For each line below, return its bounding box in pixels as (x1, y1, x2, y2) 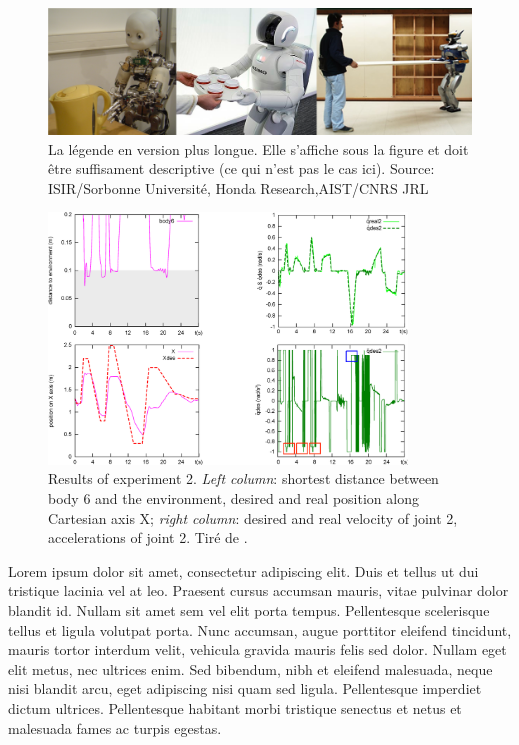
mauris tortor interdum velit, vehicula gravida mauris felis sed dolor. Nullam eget (8, 639, 507, 660)
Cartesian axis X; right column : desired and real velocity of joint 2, (48, 507, 458, 528)
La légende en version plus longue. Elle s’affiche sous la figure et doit (48, 138, 469, 159)
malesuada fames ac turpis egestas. (8, 717, 222, 738)
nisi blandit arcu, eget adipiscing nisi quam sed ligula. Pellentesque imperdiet (8, 678, 482, 699)
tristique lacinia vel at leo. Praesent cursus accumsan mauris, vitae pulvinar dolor (8, 580, 509, 601)
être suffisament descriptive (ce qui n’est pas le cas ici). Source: (48, 158, 435, 179)
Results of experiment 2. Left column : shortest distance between (48, 468, 439, 489)
